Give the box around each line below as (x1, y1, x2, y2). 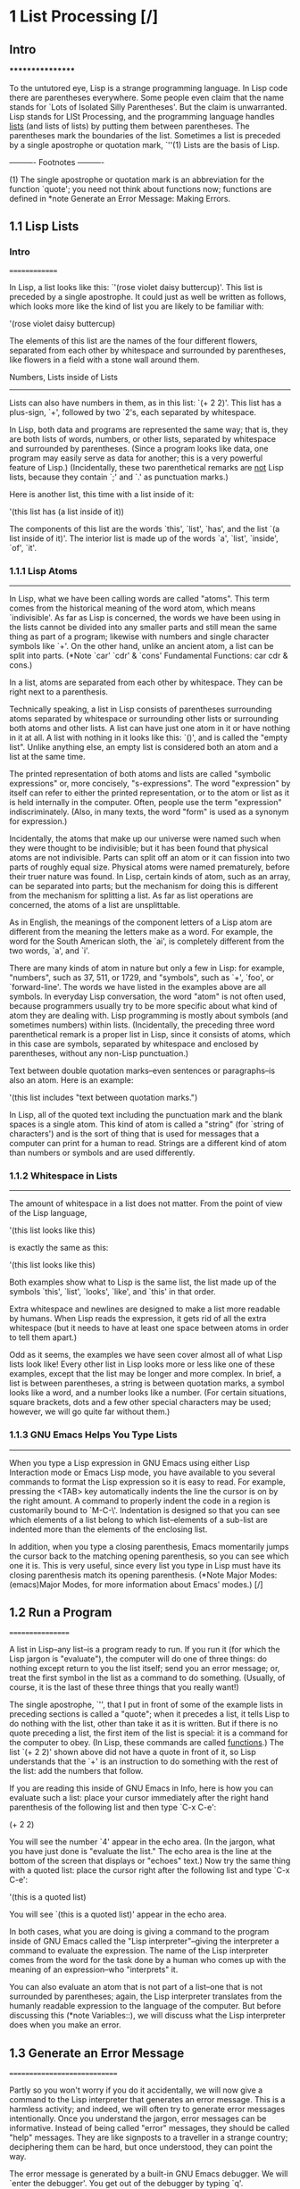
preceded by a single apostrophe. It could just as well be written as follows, (9, 291, 287, 302)
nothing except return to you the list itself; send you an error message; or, (9, 1663, 280, 1674)
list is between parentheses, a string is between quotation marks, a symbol (9, 1377, 285, 1389)
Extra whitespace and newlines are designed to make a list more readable (9, 1303, 281, 1314)
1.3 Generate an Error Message (9, 2045, 185, 2060)
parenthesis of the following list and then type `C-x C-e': (9, 1802, 217, 1813)
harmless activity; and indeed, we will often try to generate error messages (9, 2104, 286, 2115)
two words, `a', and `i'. (9, 945, 90, 956)
